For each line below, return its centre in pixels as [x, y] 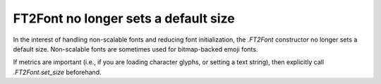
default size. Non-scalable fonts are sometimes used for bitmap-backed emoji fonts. [135, 49]
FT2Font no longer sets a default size [124, 18]
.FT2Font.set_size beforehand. [57, 72]
